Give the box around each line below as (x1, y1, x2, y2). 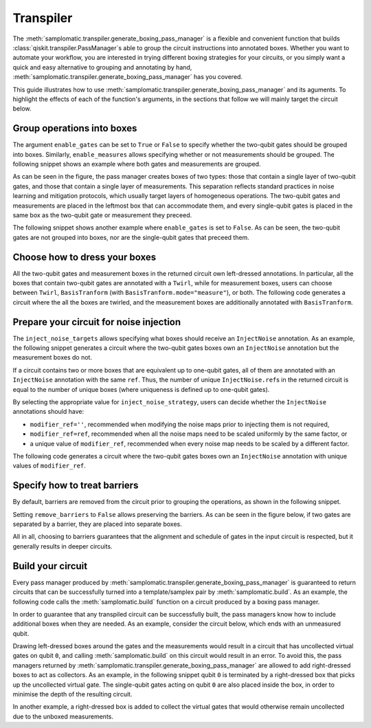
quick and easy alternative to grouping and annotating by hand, (12, 63, 192, 71)
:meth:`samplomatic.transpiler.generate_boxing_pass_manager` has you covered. (12, 73, 243, 81)
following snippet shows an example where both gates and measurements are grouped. (12, 159, 261, 168)
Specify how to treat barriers (12, 480, 139, 492)
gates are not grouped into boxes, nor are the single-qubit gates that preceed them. (12, 233, 250, 241)
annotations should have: (12, 408, 85, 416)
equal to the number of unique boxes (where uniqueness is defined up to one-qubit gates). (12, 385, 270, 393)
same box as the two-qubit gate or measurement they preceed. (12, 210, 192, 219)
